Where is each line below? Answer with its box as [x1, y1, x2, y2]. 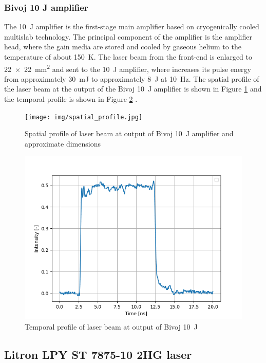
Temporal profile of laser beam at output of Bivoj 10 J [25, 321, 198, 332]
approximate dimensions [25, 138, 101, 149]
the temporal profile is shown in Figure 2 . [4, 94, 138, 104]
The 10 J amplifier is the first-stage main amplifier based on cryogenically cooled [4, 21, 259, 32]
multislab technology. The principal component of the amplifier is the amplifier [4, 31, 252, 42]
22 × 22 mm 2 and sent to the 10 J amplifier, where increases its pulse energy [4, 62, 251, 74]
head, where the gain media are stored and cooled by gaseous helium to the [4, 41, 241, 52]
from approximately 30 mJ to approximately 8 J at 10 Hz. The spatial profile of [4, 73, 259, 84]
